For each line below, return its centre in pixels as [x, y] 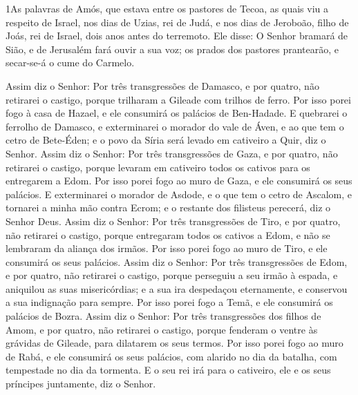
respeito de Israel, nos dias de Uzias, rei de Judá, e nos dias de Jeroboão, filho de [177, 22]
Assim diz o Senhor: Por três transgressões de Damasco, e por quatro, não [162, 85]
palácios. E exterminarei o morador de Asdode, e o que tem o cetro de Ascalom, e [179, 194]
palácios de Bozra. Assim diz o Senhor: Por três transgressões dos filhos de [163, 316]
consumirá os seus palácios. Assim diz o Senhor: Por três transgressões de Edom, [177, 261]
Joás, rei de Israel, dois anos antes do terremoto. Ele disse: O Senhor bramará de [177, 36]
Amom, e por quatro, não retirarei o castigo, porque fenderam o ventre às [162, 329]
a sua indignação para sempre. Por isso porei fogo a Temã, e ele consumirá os [169, 302]
